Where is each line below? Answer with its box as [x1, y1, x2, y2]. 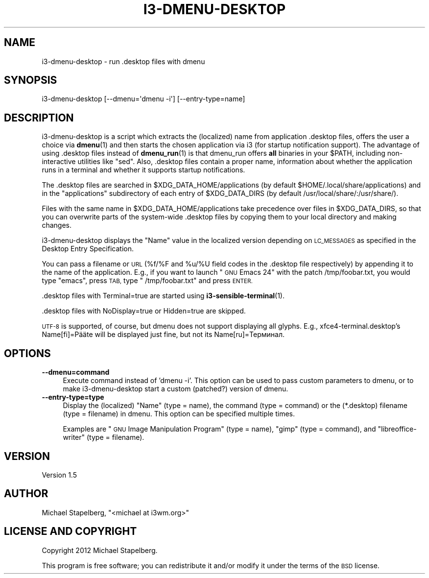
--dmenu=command [42, 368, 110, 377]
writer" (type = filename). [63, 433, 144, 442]
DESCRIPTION [4, 111, 74, 124]
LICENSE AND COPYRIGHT [4, 525, 137, 538]
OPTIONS [4, 347, 51, 360]
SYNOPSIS [4, 74, 57, 87]
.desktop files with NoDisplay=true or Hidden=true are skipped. [42, 307, 246, 315]
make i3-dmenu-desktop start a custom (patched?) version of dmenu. [63, 385, 288, 393]
